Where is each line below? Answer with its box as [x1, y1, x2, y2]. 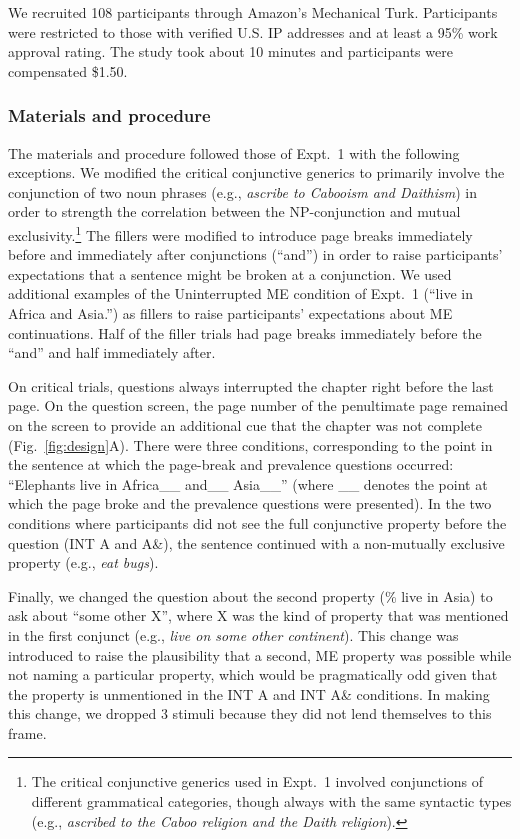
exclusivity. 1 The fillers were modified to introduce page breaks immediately [8, 221, 473, 245]
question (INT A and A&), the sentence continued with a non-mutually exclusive [8, 532, 505, 553]
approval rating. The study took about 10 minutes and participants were [8, 41, 453, 62]
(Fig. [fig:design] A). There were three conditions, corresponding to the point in [8, 434, 493, 455]
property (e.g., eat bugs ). [8, 552, 159, 573]
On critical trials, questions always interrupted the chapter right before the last [8, 375, 494, 396]
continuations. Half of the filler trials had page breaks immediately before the [8, 322, 482, 343]
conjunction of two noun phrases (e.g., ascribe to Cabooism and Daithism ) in [8, 181, 478, 202]
